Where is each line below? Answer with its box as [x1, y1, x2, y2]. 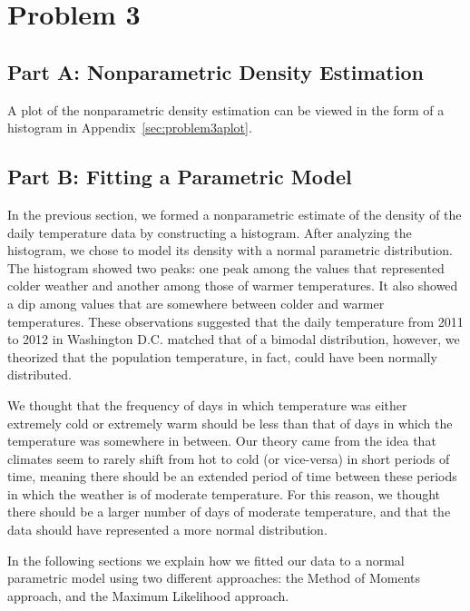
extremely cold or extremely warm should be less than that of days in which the [7, 413, 453, 432]
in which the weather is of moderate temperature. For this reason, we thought [7, 484, 441, 503]
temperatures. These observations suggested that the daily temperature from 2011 [7, 311, 464, 330]
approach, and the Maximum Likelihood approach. [7, 586, 289, 605]
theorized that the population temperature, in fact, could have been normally [7, 347, 437, 366]
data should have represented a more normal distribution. [7, 520, 328, 539]
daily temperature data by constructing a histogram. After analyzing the [7, 222, 412, 241]
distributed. [7, 365, 72, 384]
